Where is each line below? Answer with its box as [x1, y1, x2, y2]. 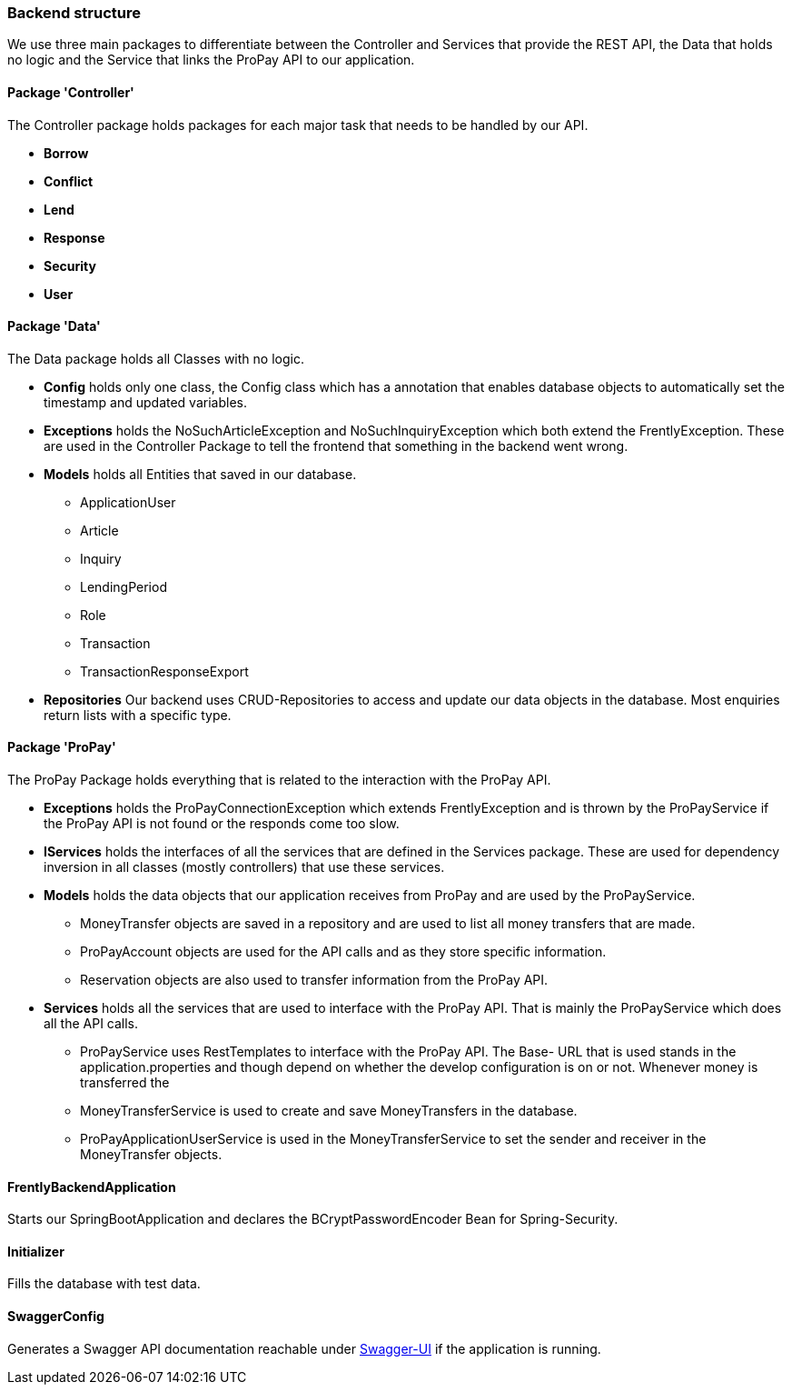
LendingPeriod [80, 578, 167, 595]
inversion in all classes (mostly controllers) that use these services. [44, 859, 445, 876]
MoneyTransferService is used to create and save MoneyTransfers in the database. [80, 1103, 578, 1119]
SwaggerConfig [7, 1308, 104, 1325]
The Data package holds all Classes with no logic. [7, 350, 304, 366]
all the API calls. [44, 1016, 139, 1032]
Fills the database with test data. [7, 1276, 201, 1292]
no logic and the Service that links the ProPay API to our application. [7, 52, 415, 68]
